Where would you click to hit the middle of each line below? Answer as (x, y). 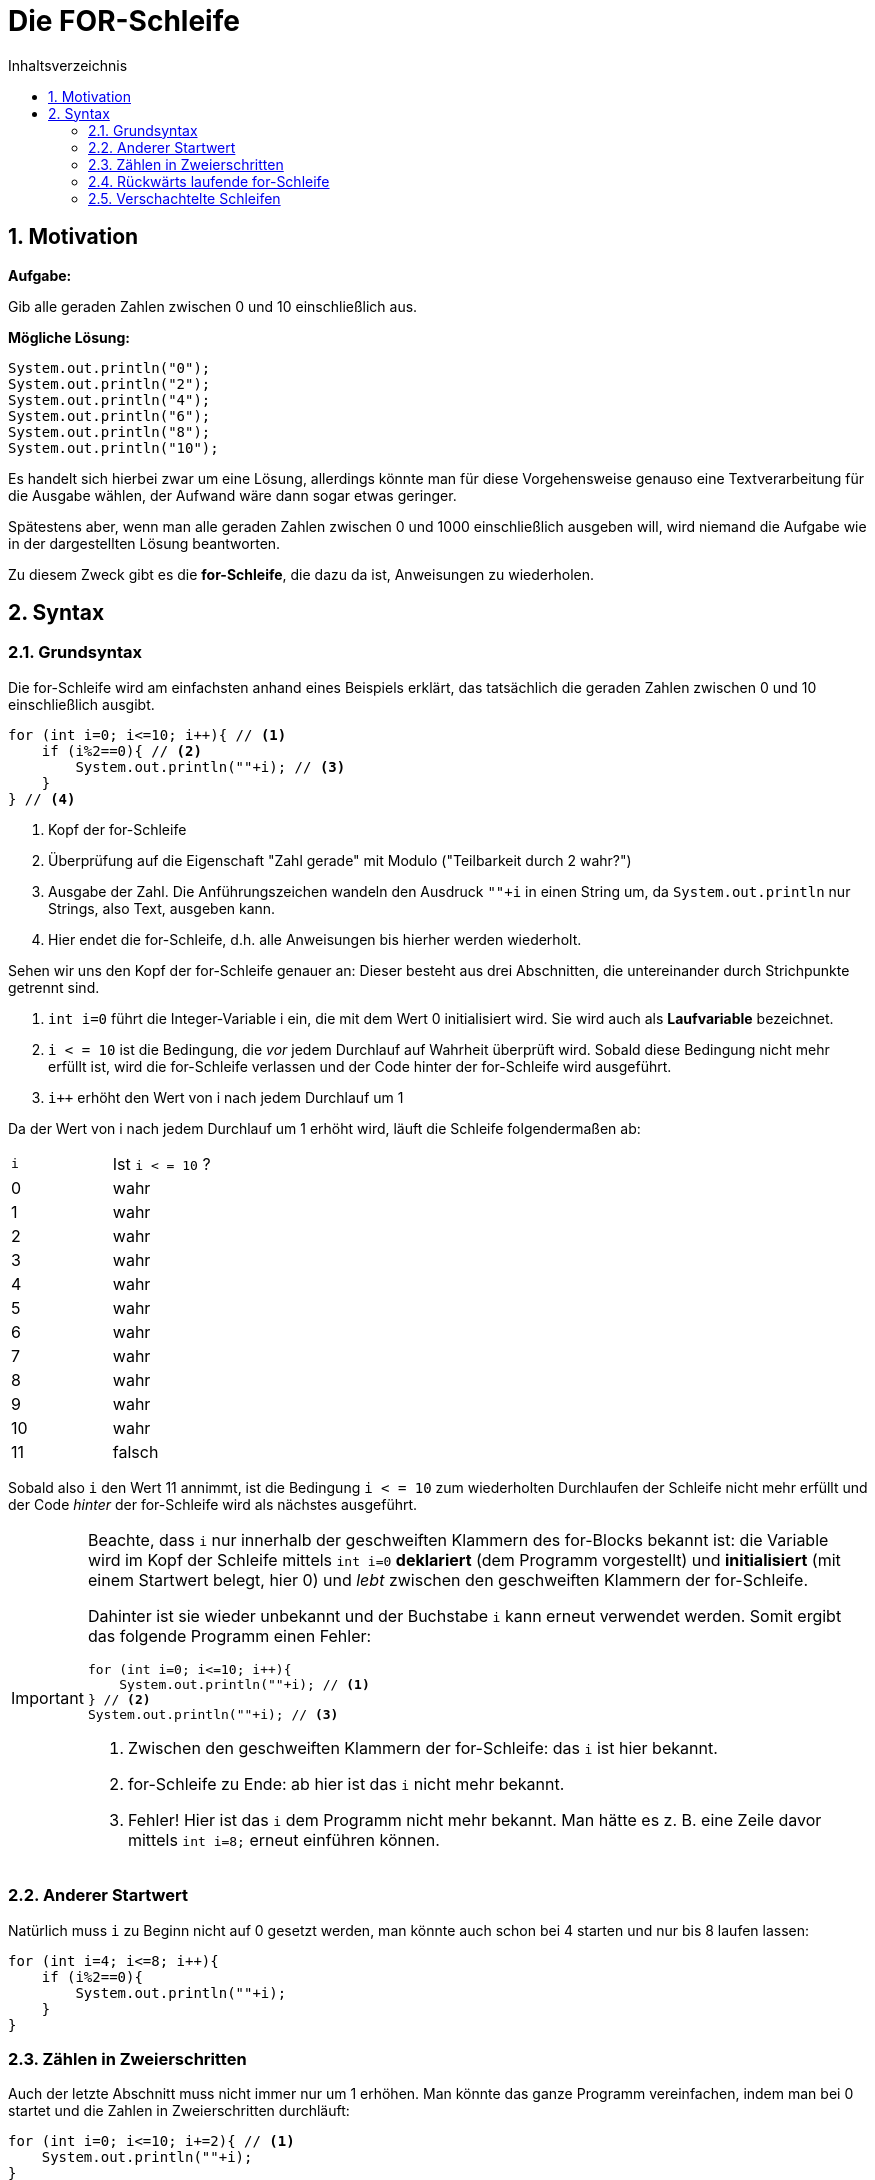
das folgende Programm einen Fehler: (229, 1635)
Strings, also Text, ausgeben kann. (162, 908)
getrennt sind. (54, 987)
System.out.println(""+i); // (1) (244, 1684)
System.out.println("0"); (109, 367)
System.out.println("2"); (109, 383)
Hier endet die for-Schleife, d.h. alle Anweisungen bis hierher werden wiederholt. (315, 939)
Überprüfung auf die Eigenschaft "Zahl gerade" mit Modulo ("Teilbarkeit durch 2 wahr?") (340, 860)
